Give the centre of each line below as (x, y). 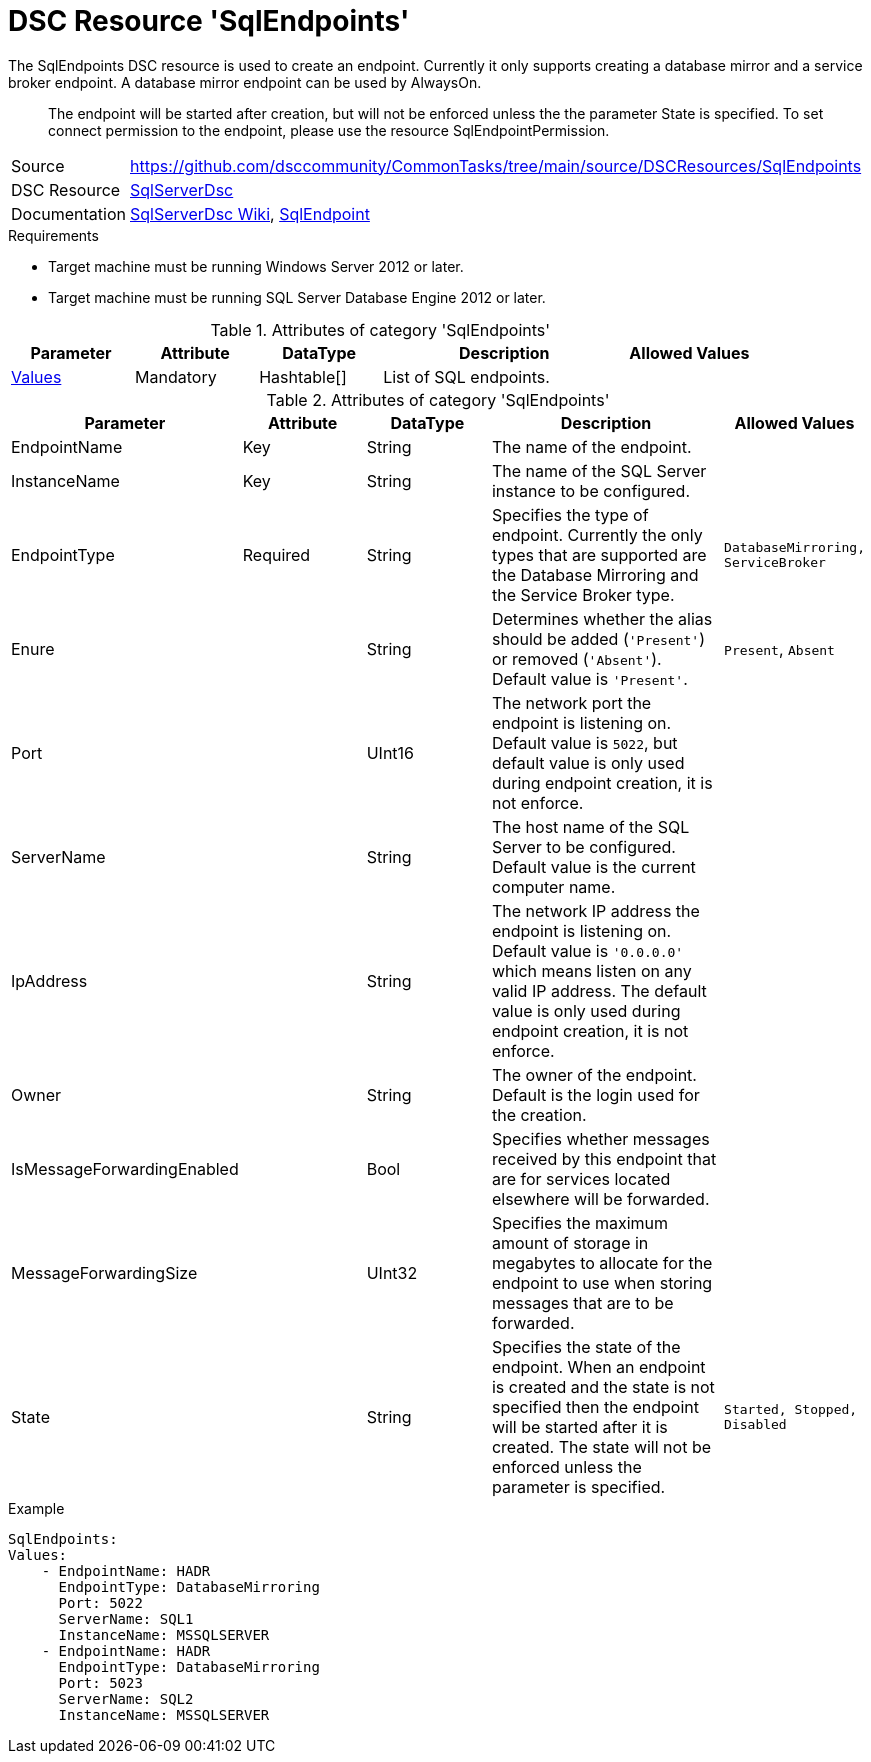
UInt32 (392, 1272)
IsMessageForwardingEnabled (125, 1168)
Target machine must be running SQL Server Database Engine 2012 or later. (297, 297)
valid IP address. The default (599, 990)
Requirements (53, 235)
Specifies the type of (570, 514)
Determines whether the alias (602, 618)
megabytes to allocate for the (602, 1262)
